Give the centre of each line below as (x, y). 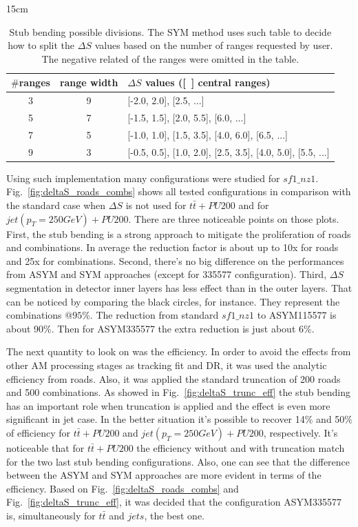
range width (89, 82)
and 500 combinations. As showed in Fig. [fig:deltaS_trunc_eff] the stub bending (178, 392)
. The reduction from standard (154, 315)
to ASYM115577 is (297, 315)
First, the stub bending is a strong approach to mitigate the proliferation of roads (179, 233)
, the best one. (175, 515)
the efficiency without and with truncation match (241, 447)
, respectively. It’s (301, 432)
